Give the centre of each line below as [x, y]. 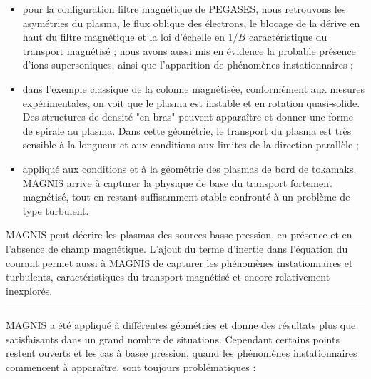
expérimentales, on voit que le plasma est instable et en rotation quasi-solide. [191, 102]
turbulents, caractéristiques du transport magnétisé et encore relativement [168, 277]
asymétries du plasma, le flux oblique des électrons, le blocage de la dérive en [191, 22]
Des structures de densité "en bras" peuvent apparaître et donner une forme [188, 117]
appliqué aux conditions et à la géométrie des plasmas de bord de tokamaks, [189, 168]
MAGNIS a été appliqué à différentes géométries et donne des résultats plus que [181, 325]
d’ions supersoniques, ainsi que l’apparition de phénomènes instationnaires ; [188, 65]
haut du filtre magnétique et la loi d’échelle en [123, 37]
